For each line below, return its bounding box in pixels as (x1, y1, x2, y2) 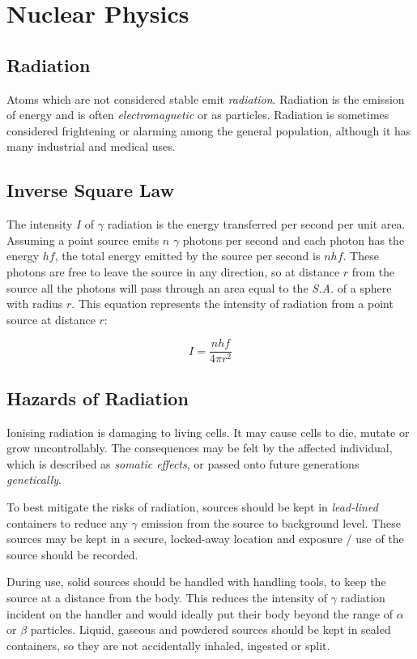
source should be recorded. (6, 546, 138, 563)
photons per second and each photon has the (182, 231, 405, 248)
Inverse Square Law (6, 178, 175, 203)
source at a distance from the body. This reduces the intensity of (6, 588, 327, 606)
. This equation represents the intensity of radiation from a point (71, 295, 394, 312)
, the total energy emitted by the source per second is (54, 247, 321, 264)
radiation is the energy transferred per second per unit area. (107, 216, 406, 233)
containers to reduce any (6, 514, 128, 531)
